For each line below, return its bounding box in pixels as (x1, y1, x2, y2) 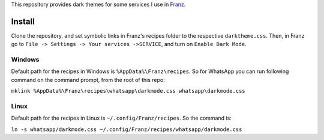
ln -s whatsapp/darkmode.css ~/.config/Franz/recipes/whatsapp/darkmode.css (11, 126, 242, 133)
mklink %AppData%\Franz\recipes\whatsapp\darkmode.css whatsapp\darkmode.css (11, 87, 245, 95)
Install (11, 16, 35, 26)
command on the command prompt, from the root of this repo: (11, 76, 165, 83)
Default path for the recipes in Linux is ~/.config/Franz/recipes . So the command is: (11, 114, 232, 122)
